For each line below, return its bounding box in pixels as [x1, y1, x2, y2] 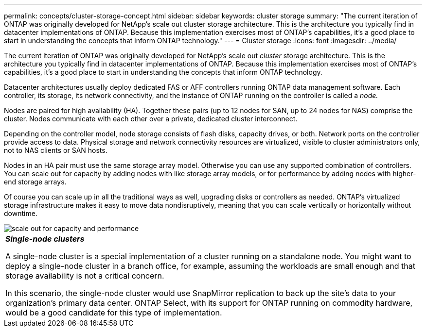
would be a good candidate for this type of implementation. [5, 308, 222, 317]
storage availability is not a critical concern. [5, 271, 164, 281]
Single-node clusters [5, 234, 85, 244]
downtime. [4, 209, 37, 217]
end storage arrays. [4, 178, 67, 186]
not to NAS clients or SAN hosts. [4, 146, 107, 154]
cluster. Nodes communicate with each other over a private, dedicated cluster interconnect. [4, 115, 298, 123]
